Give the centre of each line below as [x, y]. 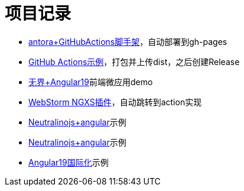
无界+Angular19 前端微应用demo [91, 82]
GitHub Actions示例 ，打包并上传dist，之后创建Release [134, 61]
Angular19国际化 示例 [69, 162]
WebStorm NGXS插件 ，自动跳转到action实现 [115, 102]
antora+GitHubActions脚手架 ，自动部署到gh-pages [128, 41]
